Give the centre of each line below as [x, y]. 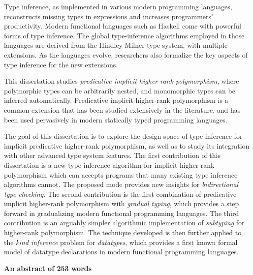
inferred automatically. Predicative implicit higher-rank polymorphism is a [116, 100]
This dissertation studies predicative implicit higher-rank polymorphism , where [122, 81]
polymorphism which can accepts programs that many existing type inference [121, 174]
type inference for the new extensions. [61, 64]
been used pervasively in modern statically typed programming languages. [116, 119]
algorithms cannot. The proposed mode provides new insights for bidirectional [121, 184]
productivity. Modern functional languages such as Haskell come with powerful [123, 26]
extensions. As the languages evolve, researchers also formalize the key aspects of [126, 54]
